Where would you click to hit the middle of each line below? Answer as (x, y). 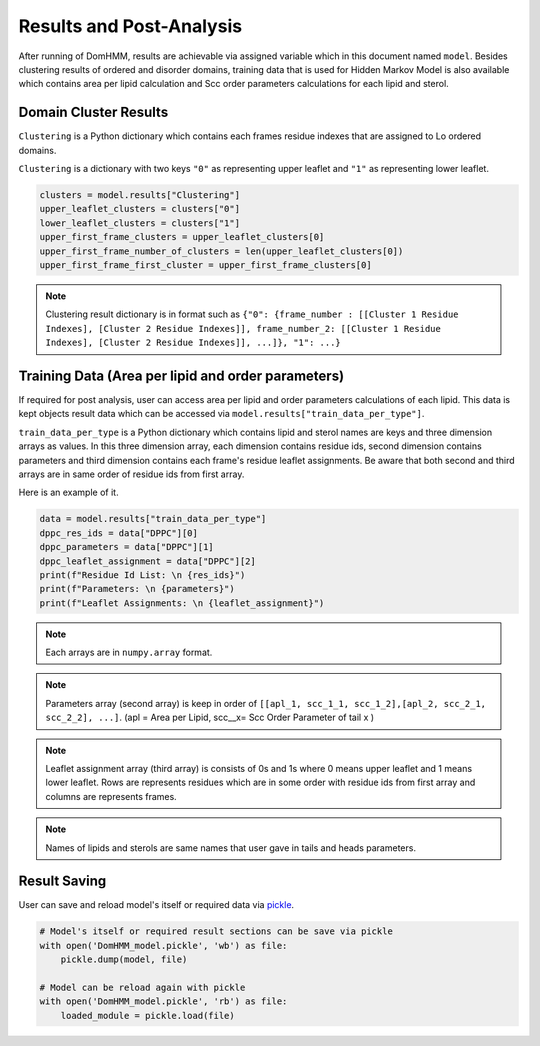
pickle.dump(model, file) (124, 959)
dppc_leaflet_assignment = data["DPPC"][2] (148, 561)
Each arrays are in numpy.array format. (129, 652)
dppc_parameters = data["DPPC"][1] (126, 547)
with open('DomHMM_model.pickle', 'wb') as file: (163, 945)
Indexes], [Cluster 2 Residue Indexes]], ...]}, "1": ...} (193, 343)
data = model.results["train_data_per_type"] (153, 519)
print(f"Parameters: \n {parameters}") (137, 589)
